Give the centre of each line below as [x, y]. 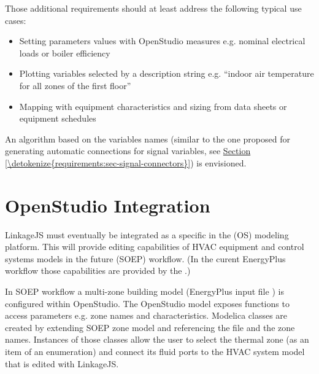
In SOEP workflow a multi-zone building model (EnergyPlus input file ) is [144, 291]
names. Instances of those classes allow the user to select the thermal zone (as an [157, 339]
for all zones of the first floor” [75, 85]
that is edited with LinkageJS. [62, 363]
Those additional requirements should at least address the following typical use [153, 8]
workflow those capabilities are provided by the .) [98, 271]
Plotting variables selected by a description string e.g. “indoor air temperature [167, 73]
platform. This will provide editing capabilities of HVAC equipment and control [155, 247]
